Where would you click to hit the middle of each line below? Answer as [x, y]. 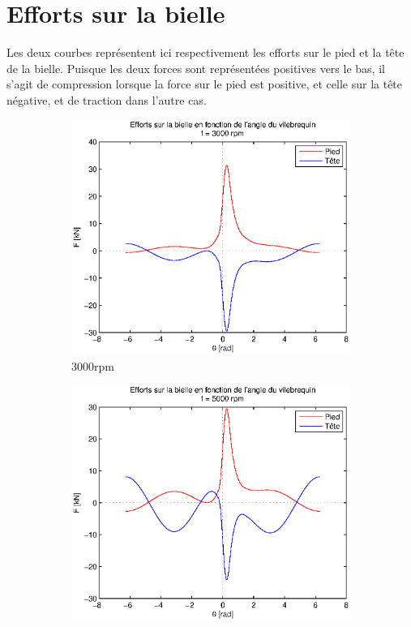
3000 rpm [93, 365]
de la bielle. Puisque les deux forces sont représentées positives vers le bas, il [196, 68]
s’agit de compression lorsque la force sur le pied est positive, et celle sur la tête [205, 84]
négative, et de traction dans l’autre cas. [107, 99]
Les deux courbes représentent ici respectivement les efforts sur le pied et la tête [205, 52]
